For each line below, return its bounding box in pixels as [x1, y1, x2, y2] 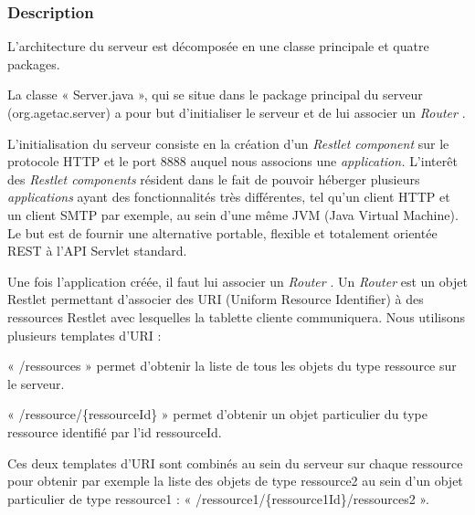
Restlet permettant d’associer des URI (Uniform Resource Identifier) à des [7, 289, 424, 309]
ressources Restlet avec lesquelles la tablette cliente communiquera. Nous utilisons [7, 307, 466, 326]
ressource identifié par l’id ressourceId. [7, 422, 222, 441]
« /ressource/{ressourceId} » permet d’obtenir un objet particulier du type [7, 405, 427, 424]
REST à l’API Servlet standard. [7, 241, 187, 260]
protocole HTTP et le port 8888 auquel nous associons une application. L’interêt [7, 152, 458, 171]
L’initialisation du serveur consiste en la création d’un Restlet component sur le [7, 133, 449, 152]
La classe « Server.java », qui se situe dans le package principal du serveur [7, 85, 423, 104]
